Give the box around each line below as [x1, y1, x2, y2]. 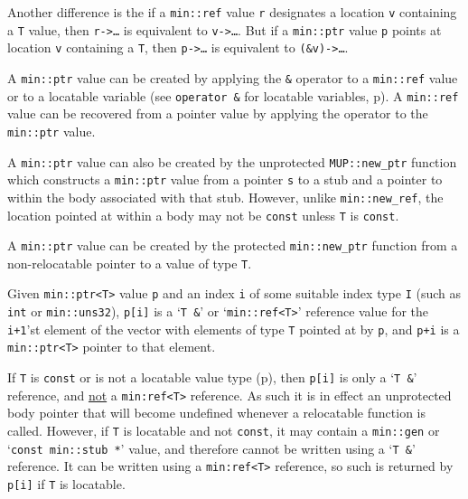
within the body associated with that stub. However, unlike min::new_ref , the [7, 187, 444, 206]
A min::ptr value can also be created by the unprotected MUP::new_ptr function [7, 152, 457, 171]
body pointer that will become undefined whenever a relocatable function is [7, 403, 426, 422]
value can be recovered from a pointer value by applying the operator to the [7, 104, 428, 123]
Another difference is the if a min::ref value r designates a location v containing [7, 3, 457, 21]
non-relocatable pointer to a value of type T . [7, 253, 252, 272]
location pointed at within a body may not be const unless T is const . [7, 205, 399, 224]
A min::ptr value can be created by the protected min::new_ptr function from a [7, 236, 458, 255]
